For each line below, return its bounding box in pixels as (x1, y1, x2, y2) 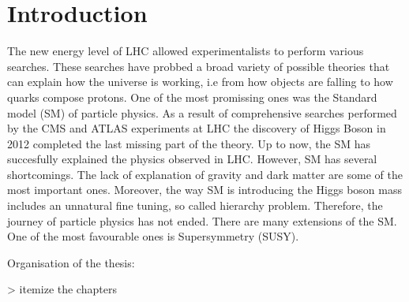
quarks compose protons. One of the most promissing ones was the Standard (7, 88, 377, 105)
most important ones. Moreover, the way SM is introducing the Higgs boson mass (7, 181, 403, 198)
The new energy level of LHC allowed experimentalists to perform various (7, 43, 364, 59)
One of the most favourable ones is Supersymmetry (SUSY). (7, 228, 299, 244)
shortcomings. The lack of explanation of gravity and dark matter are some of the (7, 166, 403, 182)
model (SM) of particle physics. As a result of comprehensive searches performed (7, 104, 397, 121)
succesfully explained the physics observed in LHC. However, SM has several (7, 151, 377, 167)
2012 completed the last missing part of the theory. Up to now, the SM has (7, 135, 371, 151)
